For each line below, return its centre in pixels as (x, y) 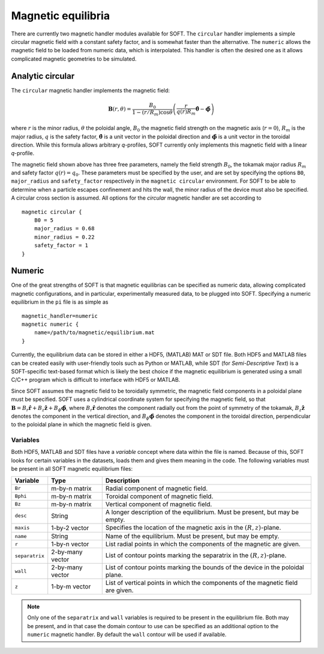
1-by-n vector (70, 544)
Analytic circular (43, 76)
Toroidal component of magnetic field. (159, 496)
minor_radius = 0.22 (64, 237)
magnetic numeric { (50, 324)
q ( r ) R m (186, 112)
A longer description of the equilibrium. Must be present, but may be (202, 512)
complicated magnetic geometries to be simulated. (74, 59)
